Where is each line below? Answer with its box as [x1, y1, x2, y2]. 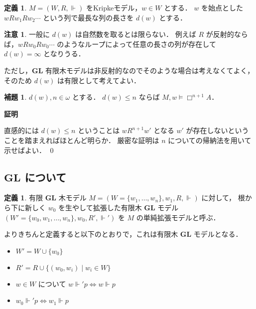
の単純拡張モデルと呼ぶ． [136, 212, 220, 222]
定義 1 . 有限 [4, 192, 43, 203]
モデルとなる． [193, 229, 243, 239]
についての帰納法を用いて [168, 135, 252, 145]
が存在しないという [186, 125, 249, 136]
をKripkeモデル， [86, 2, 142, 12]
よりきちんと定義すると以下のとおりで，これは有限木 [4, 229, 178, 239]
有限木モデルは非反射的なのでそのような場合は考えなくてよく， [45, 65, 255, 75]
